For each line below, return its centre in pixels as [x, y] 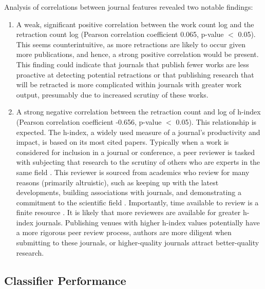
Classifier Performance [65, 280]
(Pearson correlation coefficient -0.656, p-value [89, 121]
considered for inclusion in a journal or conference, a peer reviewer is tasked [135, 152]
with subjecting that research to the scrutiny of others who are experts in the [138, 162]
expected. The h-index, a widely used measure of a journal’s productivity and [138, 132]
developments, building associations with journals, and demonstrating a [129, 192]
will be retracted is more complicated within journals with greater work [129, 84]
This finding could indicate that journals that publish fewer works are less [132, 64]
